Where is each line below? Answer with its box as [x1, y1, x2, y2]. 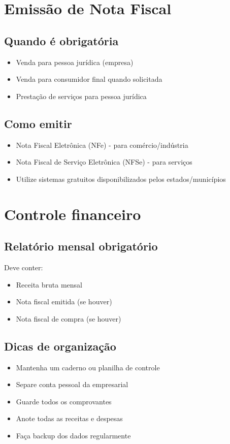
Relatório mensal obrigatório [4, 238, 158, 254]
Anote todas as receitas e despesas [16, 413, 123, 424]
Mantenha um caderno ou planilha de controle [16, 362, 160, 372]
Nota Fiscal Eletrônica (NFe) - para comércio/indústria [16, 139, 188, 150]
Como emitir [4, 115, 72, 131]
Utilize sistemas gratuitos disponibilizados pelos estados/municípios [16, 173, 226, 184]
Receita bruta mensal [16, 279, 82, 290]
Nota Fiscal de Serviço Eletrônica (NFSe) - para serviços [16, 156, 192, 167]
